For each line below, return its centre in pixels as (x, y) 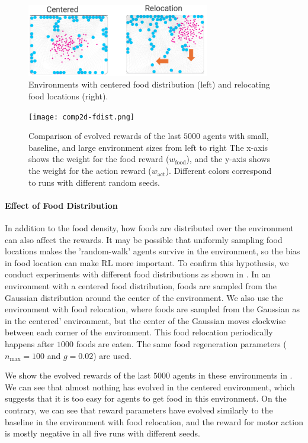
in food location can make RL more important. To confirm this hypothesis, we (147, 262)
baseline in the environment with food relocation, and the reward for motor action (154, 421)
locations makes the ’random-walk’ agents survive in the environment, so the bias (153, 251)
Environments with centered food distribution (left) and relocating (149, 84)
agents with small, (236, 136)
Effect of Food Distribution (61, 205)
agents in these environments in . (232, 375)
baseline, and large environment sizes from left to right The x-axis (148, 147)
